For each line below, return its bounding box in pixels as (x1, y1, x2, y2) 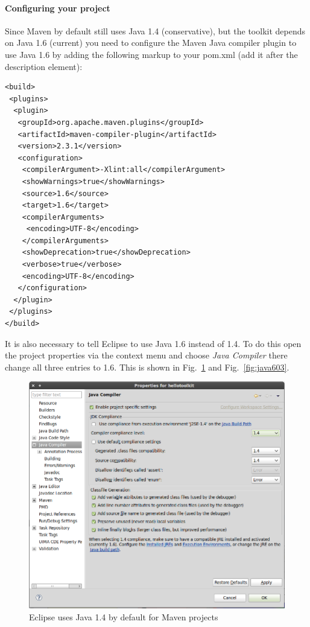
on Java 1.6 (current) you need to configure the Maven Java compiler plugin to (5, 36, 297, 49)
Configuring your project (5, 1, 110, 14)
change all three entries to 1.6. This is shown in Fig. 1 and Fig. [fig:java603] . (5, 360, 289, 373)
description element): (5, 60, 83, 72)
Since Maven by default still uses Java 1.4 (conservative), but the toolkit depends (5, 24, 306, 37)
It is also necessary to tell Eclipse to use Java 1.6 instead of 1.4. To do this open (5, 337, 302, 349)
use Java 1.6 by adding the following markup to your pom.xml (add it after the (5, 48, 298, 60)
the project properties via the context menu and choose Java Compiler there (5, 349, 288, 361)
